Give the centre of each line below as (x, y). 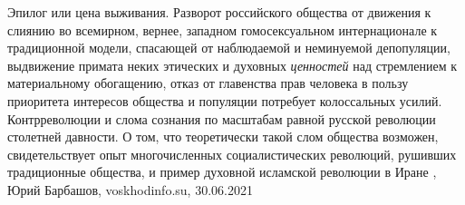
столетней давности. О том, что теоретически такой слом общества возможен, (223, 137)
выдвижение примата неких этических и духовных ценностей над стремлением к (232, 65)
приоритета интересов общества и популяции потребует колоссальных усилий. (225, 100)
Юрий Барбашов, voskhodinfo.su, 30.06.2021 (130, 189)
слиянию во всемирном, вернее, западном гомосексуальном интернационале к (223, 29)
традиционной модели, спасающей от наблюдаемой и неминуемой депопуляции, (229, 48)
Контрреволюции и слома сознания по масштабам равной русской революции (222, 118)
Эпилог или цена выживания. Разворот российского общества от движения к (219, 12)
